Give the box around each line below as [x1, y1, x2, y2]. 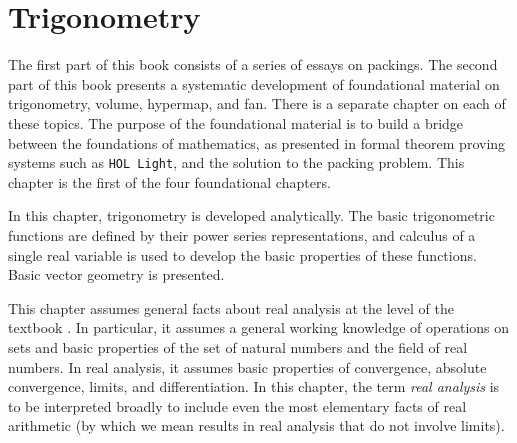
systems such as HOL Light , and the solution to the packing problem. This [8, 152, 465, 173]
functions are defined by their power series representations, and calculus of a [8, 224, 476, 245]
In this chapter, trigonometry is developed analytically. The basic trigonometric [8, 205, 495, 226]
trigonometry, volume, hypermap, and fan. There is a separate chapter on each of [8, 93, 506, 114]
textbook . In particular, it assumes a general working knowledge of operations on [8, 317, 510, 338]
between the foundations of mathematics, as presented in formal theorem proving [8, 132, 506, 153]
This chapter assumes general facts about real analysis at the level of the [8, 297, 454, 318]
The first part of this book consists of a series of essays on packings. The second [8, 54, 498, 75]
